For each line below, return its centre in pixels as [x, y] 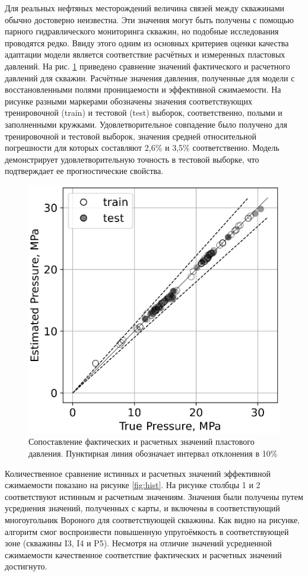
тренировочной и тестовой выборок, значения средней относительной [131, 136]
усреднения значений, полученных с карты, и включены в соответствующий [142, 508]
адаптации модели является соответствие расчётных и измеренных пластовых [145, 54]
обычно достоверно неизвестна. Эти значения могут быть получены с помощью [149, 19]
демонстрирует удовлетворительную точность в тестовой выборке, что [132, 159]
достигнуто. [26, 566]
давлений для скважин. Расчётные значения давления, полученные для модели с [150, 77]
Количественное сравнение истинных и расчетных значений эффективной [138, 473]
